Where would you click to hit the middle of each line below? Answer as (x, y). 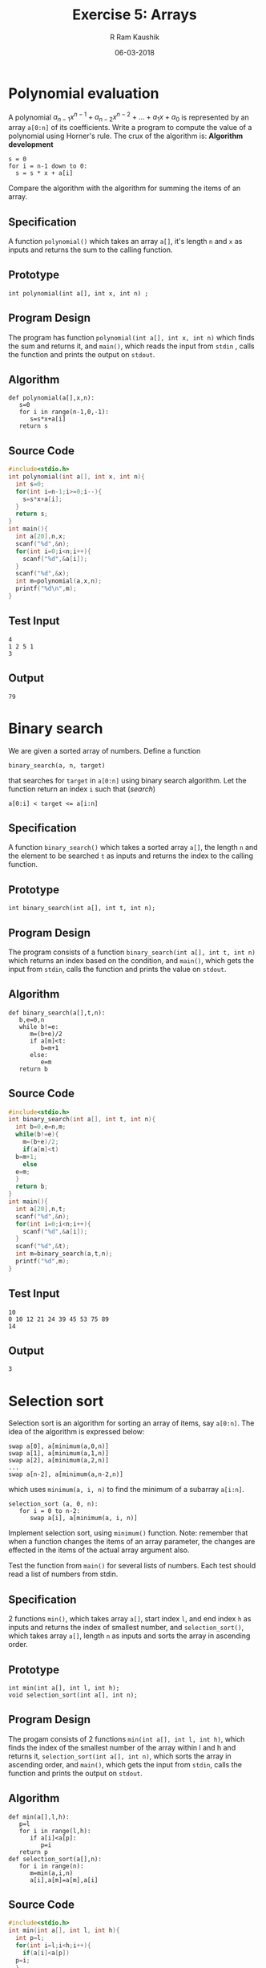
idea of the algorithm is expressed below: (77, 1432)
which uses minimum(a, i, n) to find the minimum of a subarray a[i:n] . (126, 1490)
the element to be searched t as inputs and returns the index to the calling (131, 856)
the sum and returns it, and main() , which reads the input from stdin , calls (131, 346)
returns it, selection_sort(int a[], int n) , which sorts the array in (120, 1756)
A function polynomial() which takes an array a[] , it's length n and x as (125, 241)
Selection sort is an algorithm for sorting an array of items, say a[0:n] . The (131, 1423)
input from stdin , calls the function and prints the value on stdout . (117, 969)
